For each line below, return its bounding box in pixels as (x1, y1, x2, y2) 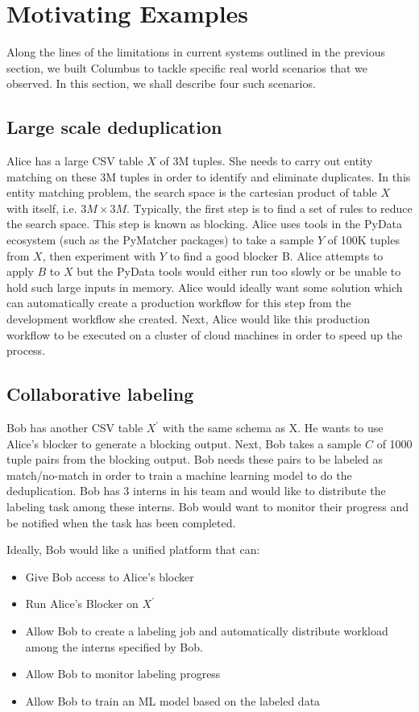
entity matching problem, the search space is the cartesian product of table (6, 184, 377, 201)
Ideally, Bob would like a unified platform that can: (6, 541, 260, 558)
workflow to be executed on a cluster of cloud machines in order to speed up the (6, 326, 403, 343)
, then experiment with (42, 247, 156, 264)
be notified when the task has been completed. (6, 514, 236, 531)
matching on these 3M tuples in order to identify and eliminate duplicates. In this (6, 168, 411, 185)
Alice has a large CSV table (6, 152, 143, 169)
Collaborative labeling (6, 381, 194, 406)
